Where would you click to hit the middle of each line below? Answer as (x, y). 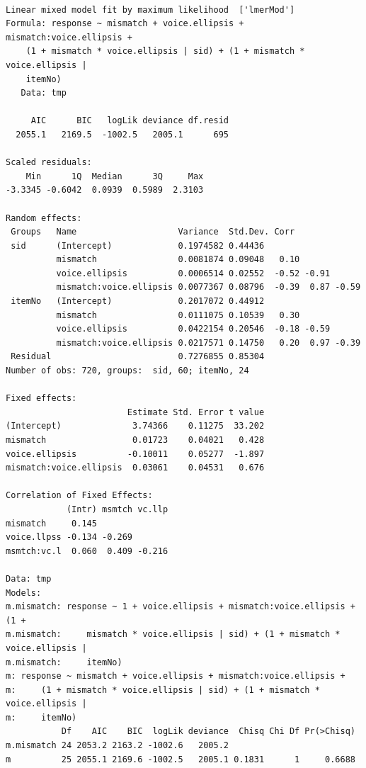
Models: (24, 593)
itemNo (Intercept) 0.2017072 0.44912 (138, 301)
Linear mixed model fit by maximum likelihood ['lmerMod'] (150, 10)
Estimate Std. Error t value (196, 412)
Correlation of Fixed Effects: (79, 496)
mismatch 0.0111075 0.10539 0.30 (178, 315)
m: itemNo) (41, 717)
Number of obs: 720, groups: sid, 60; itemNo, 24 (127, 371)
